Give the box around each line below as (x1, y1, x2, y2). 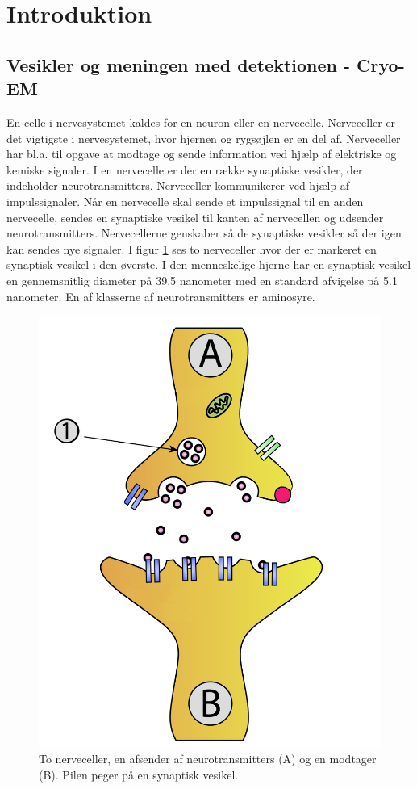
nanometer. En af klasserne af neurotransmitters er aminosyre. (6, 287, 315, 304)
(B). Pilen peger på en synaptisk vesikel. (39, 766, 239, 783)
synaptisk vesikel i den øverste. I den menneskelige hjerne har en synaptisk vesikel (6, 256, 411, 273)
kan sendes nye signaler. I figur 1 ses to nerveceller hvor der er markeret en (6, 240, 377, 257)
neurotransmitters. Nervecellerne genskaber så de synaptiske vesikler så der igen (6, 225, 402, 241)
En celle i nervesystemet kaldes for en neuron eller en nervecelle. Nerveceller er (6, 113, 396, 130)
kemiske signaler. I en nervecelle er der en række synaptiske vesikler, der (6, 161, 363, 178)
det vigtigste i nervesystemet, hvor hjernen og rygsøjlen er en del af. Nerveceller (6, 129, 401, 146)
